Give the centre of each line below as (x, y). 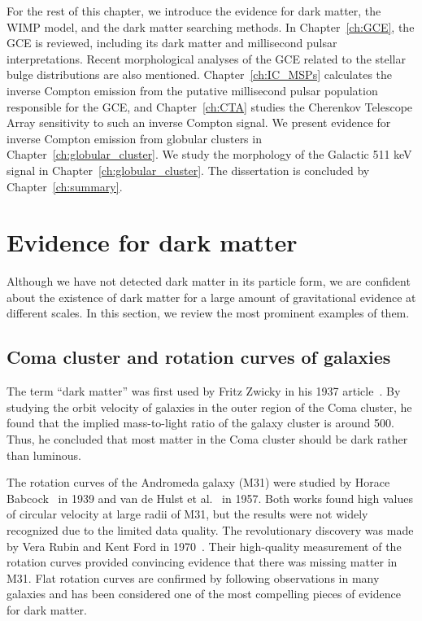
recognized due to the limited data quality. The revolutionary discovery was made (210, 529)
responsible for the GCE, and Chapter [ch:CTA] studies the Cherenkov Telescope (210, 106)
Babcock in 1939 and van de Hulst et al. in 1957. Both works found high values (210, 498)
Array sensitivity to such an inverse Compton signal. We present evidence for (199, 122)
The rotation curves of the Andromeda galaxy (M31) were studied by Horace (198, 482)
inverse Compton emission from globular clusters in (134, 138)
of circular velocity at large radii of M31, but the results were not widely (187, 514)
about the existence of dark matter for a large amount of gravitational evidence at (211, 297)
